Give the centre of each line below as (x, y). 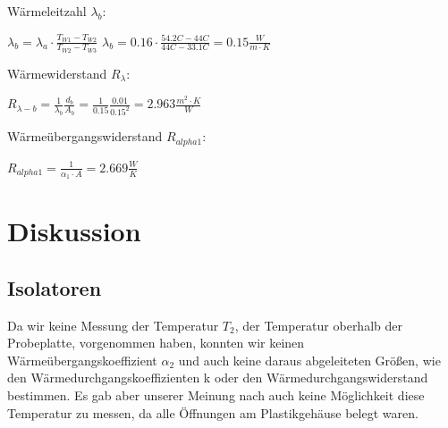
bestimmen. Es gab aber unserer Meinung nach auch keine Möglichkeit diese (216, 394)
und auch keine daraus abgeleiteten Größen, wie (309, 360)
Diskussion (74, 231)
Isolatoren (55, 287)
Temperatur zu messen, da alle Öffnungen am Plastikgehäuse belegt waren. (213, 412)
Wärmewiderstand (57, 73)
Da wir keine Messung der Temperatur (113, 325)
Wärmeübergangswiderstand (85, 136)
